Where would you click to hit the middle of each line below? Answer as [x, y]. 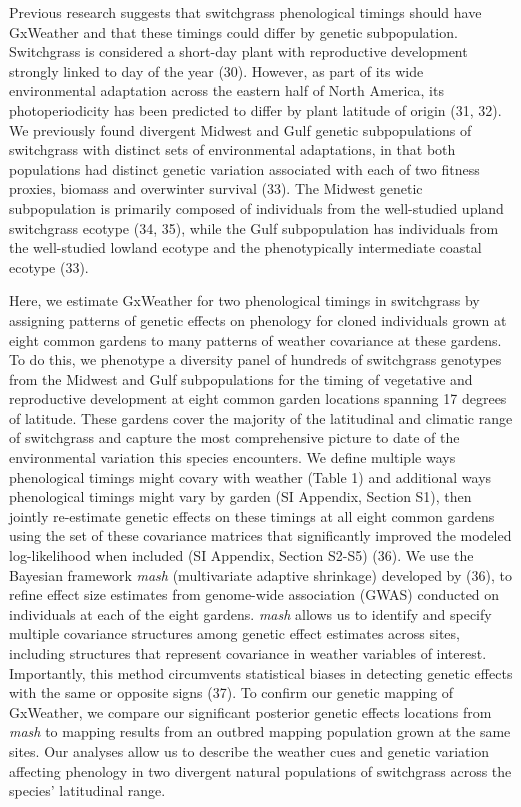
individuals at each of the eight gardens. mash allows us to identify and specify [250, 613]
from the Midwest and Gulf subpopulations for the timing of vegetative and [241, 378]
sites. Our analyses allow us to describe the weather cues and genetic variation [249, 750]
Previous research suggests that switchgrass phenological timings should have [245, 12]
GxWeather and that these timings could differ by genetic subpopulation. [233, 31]
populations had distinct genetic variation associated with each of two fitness [244, 168]
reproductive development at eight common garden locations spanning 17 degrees [258, 398]
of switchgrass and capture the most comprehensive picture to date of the [234, 437]
